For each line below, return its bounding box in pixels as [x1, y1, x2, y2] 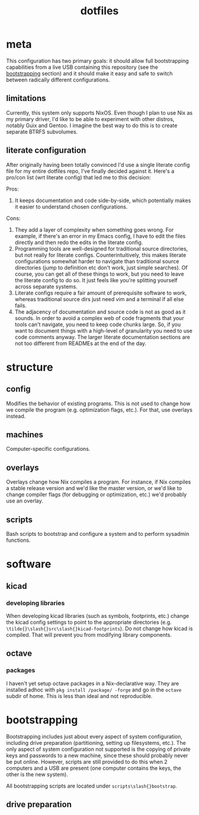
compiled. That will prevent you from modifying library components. [6, 631, 172, 638]
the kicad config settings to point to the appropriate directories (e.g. [6, 618, 172, 626]
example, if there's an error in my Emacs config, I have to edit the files [14, 232, 186, 239]
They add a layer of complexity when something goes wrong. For [14, 226, 174, 233]
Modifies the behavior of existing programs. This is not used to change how [6, 400, 191, 407]
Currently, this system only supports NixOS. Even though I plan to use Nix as [6, 109, 193, 116]
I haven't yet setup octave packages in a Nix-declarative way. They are [6, 680, 179, 687]
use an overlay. [6, 497, 43, 504]
